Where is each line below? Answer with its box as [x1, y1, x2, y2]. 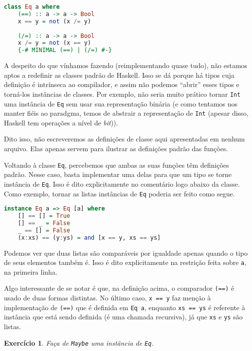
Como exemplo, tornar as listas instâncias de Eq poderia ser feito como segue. [4, 188, 235, 198]
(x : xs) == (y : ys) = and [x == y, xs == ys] [18, 234, 161, 241]
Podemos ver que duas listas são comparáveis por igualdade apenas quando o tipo [4, 247, 248, 258]
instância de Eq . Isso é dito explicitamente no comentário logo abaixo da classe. [4, 178, 240, 189]
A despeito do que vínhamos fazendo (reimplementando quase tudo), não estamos [4, 60, 248, 70]
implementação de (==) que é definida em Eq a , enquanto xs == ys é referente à [4, 302, 245, 312]
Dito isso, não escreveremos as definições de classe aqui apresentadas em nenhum [4, 134, 245, 144]
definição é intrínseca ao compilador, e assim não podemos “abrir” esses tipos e [4, 79, 239, 89]
